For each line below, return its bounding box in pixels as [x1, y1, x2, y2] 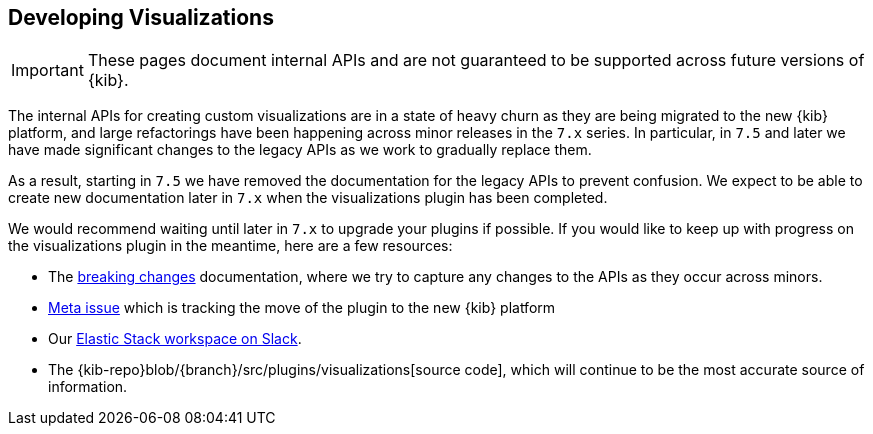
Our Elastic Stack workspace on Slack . [48, 330, 302, 348]
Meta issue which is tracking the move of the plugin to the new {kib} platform [48, 299, 556, 317]
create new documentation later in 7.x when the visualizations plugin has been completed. [8, 189, 608, 207]
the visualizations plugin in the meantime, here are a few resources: [8, 237, 453, 255]
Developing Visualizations [8, 5, 274, 30]
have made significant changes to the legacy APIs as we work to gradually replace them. [8, 141, 592, 159]
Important [11, 60, 84, 81]
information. [48, 378, 128, 396]
